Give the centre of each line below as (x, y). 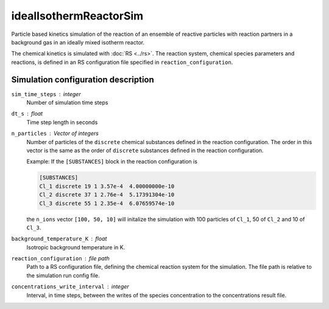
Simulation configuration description (83, 79)
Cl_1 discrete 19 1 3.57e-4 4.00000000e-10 (107, 186)
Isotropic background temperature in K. (76, 247)
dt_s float (27, 114)
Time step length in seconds (62, 122)
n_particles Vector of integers (55, 133)
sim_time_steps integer (46, 94)
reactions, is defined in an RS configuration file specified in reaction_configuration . (122, 62)
